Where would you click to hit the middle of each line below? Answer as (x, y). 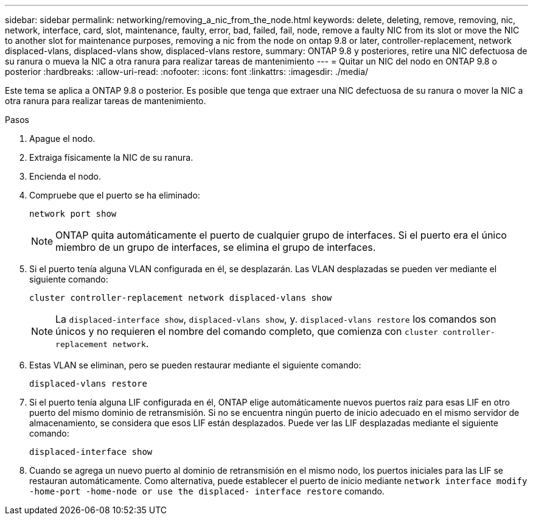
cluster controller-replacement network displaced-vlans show (181, 298)
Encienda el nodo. (65, 176)
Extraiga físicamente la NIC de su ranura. (111, 157)
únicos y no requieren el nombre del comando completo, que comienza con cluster (247, 331)
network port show (73, 214)
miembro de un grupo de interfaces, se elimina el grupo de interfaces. (216, 247)
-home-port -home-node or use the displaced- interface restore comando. (207, 491)
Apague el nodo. (62, 139)
